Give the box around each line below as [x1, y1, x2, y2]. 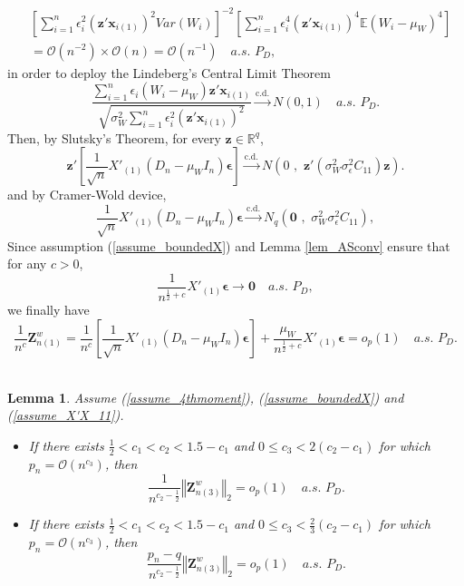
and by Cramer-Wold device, [7, 185, 167, 204]
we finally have [7, 300, 90, 319]
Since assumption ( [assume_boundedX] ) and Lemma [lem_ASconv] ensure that [7, 236, 450, 255]
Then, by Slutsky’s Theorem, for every [7, 128, 221, 147]
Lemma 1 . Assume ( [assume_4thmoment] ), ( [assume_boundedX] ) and [7, 387, 404, 406]
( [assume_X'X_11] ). [7, 405, 124, 425]
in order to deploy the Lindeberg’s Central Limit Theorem [7, 63, 331, 82]
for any [7, 254, 47, 273]
